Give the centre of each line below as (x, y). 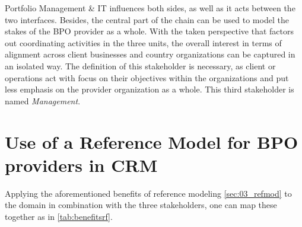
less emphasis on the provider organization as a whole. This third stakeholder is (150, 89)
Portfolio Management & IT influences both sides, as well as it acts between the (150, 8)
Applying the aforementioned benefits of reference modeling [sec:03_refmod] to (148, 193)
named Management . (43, 100)
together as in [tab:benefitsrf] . (59, 216)
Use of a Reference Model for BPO (152, 141)
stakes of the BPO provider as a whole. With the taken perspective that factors (150, 31)
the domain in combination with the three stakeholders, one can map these (141, 205)
